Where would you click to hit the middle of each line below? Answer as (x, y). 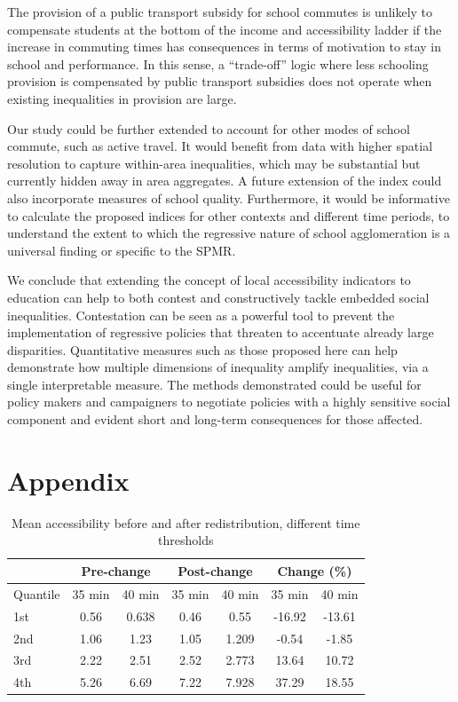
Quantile (37, 593)
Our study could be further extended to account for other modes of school (209, 128)
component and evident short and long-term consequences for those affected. (215, 419)
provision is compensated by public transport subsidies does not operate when (220, 81)
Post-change (215, 570)
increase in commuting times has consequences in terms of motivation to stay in (224, 47)
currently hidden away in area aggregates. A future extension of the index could (225, 181)
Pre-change (116, 570)
